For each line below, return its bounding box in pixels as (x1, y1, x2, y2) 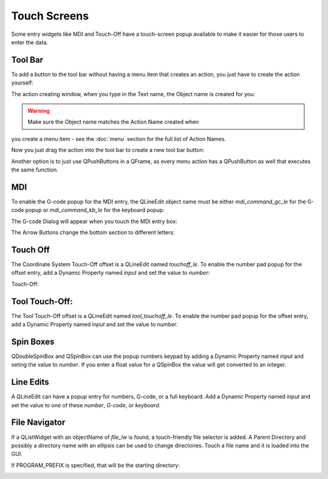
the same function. (11, 166, 58, 173)
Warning (27, 107, 50, 115)
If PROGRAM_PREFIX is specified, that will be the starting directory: (11, 461, 180, 469)
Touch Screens (11, 9, 89, 22)
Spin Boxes (11, 336, 55, 346)
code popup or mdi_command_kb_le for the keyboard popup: (11, 207, 165, 214)
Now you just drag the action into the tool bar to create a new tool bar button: (11, 146, 205, 154)
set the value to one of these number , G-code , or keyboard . (11, 401, 161, 408)
